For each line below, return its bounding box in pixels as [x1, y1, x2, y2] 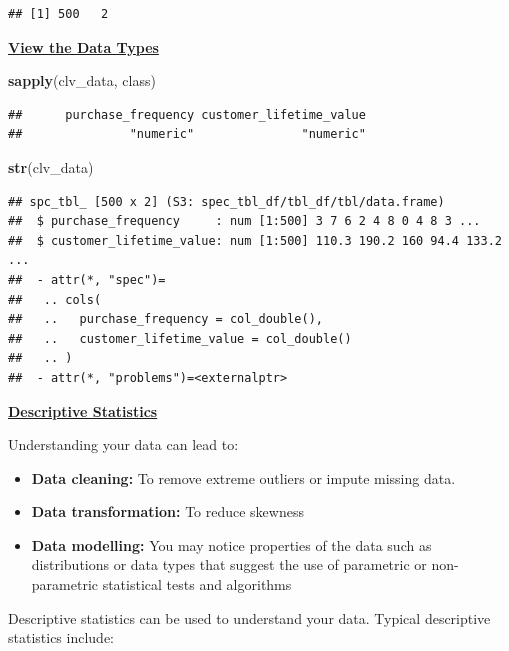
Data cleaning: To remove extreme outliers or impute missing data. [31, 467, 456, 488]
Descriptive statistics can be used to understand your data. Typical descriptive [8, 607, 491, 628]
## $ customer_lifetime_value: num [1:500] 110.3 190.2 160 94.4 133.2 [8, 233, 502, 248]
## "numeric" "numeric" [8, 127, 366, 142]
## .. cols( [8, 292, 102, 307]
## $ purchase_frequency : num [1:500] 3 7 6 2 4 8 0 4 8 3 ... [8, 214, 481, 229]
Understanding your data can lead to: [8, 434, 239, 455]
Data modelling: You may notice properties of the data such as [31, 534, 432, 555]
